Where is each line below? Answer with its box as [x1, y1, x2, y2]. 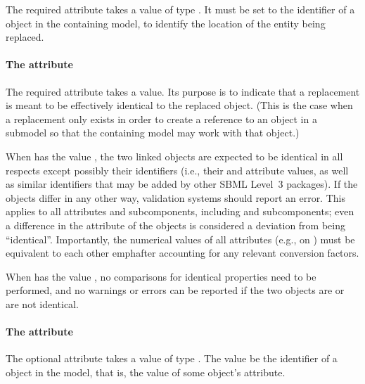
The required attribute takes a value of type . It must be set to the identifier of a [6, 2, 355, 16]
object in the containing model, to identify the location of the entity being [6, 15, 326, 30]
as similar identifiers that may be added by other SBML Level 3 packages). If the [6, 177, 358, 191]
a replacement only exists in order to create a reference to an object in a [6, 111, 317, 126]
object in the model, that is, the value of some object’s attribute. [6, 364, 286, 379]
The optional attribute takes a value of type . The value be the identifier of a [6, 351, 338, 366]
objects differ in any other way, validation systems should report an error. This [6, 190, 345, 205]
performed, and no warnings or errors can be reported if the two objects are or [6, 283, 345, 297]
